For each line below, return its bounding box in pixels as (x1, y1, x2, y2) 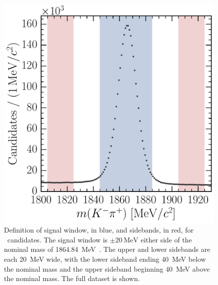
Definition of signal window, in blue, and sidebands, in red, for (4, 225, 194, 235)
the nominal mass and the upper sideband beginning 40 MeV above (4, 263, 210, 274)
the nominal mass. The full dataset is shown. (4, 273, 140, 284)
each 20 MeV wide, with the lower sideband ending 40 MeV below (4, 253, 206, 264)
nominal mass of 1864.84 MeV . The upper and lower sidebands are (4, 244, 211, 254)
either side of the (140, 234, 192, 244)
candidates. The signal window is (7, 234, 108, 244)
